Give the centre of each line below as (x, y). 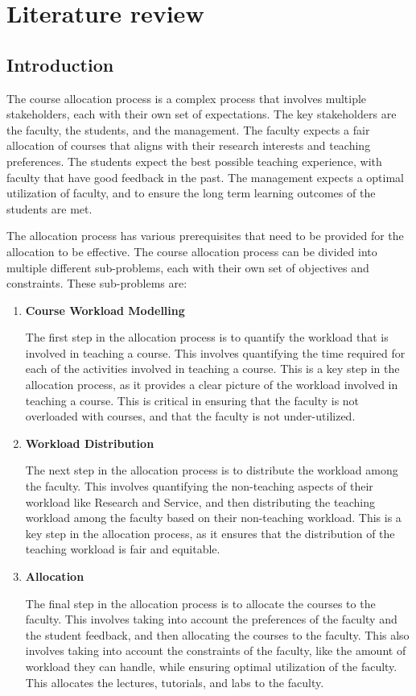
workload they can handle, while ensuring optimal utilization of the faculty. (211, 666)
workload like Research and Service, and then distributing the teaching (200, 501)
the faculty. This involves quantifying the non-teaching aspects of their (199, 486)
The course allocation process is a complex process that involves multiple (187, 98)
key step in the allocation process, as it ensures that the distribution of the (210, 533)
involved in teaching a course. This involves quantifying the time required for (215, 352)
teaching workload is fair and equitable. (123, 549)
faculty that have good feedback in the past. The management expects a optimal (206, 177)
